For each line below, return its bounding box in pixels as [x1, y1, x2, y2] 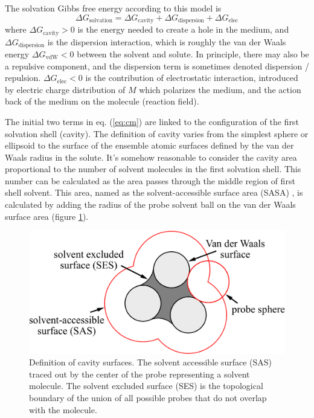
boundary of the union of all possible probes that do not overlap [29, 391, 267, 404]
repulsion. [5, 71, 41, 84]
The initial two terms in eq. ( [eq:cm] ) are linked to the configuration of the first [5, 115, 299, 127]
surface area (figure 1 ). [5, 210, 89, 222]
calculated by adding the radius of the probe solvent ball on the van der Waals [5, 198, 296, 211]
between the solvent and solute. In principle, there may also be [77, 47, 309, 60]
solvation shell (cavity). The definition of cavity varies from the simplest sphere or [5, 127, 309, 140]
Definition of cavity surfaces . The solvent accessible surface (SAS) [29, 356, 272, 368]
